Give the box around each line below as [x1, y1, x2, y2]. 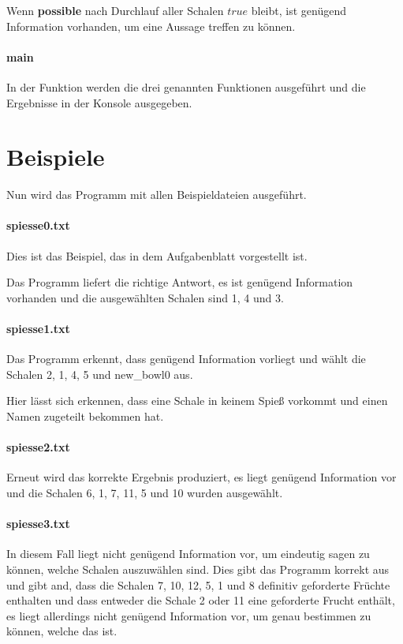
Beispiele [6, 140, 105, 173]
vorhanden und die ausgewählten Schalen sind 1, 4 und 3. [6, 289, 284, 305]
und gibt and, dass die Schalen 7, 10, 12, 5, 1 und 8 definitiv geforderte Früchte [6, 576, 390, 593]
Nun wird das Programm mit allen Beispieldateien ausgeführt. [6, 186, 307, 203]
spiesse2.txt [6, 439, 70, 455]
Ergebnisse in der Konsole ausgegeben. [6, 94, 192, 110]
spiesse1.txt [6, 320, 70, 337]
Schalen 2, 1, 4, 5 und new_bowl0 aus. [6, 365, 193, 382]
